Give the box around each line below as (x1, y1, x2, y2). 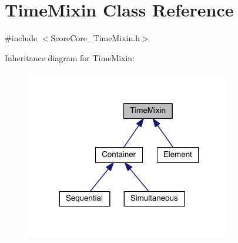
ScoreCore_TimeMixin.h (51, 32, 140, 44)
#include (5, 32, 38, 44)
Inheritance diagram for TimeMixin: (5, 51, 135, 64)
